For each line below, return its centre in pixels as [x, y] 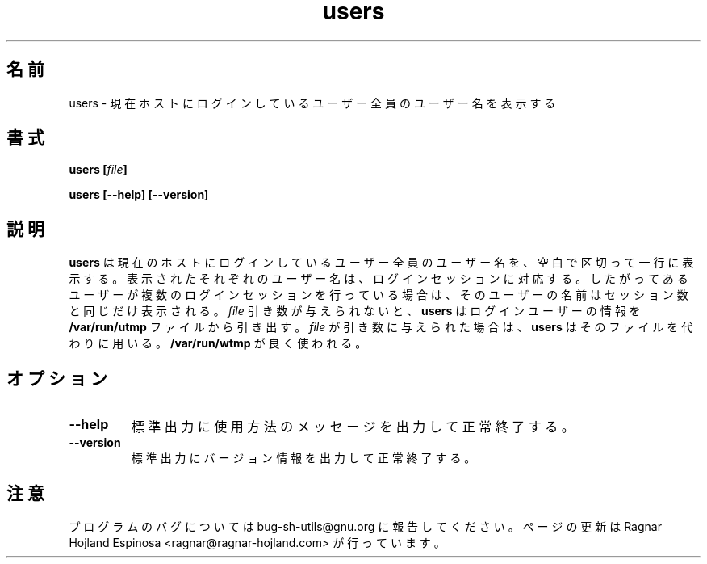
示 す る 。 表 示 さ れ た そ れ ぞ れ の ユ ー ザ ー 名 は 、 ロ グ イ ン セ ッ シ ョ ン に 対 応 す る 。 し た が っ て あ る [379, 279]
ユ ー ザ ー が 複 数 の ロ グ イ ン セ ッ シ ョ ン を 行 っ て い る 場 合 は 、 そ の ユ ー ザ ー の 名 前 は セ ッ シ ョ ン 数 [379, 295]
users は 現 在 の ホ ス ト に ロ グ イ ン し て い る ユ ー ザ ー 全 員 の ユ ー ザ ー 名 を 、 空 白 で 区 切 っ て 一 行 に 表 [381, 263]
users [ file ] [98, 170]
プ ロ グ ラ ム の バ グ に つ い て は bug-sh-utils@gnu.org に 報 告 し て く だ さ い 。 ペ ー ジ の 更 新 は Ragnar [365, 526]
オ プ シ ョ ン [57, 378]
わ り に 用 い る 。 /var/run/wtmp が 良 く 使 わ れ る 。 [218, 343]
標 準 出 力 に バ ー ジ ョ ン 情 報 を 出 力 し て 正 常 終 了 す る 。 [303, 458]
